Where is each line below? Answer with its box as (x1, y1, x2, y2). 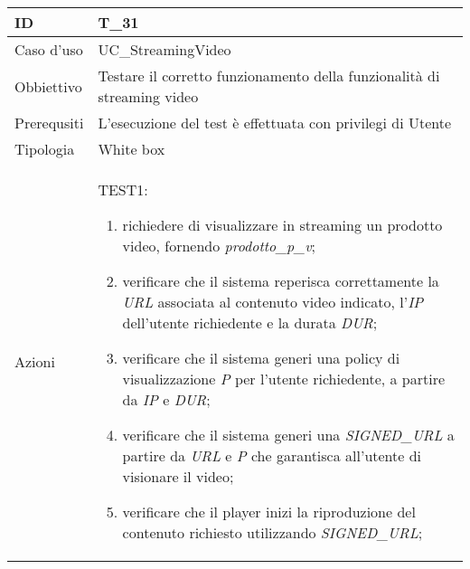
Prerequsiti (14, 112, 84, 133)
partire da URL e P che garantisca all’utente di (122, 445, 422, 466)
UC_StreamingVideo (98, 39, 231, 60)
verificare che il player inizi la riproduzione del (122, 501, 416, 522)
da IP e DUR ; (122, 389, 211, 410)
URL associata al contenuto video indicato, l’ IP (122, 291, 424, 312)
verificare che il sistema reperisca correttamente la (122, 270, 439, 291)
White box (98, 138, 165, 159)
